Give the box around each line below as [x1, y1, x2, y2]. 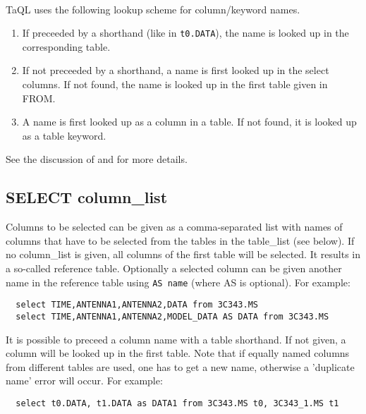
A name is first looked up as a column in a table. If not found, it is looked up [22, 114, 357, 129]
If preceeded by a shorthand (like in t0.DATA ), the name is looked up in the [22, 25, 349, 40]
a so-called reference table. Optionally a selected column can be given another [6, 260, 342, 275]
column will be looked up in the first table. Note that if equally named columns [6, 346, 350, 360]
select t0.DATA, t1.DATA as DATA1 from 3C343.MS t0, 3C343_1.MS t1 [16, 398, 339, 408]
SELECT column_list [6, 186, 168, 208]
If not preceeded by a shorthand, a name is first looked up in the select [22, 63, 329, 78]
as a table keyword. [22, 128, 106, 142]
